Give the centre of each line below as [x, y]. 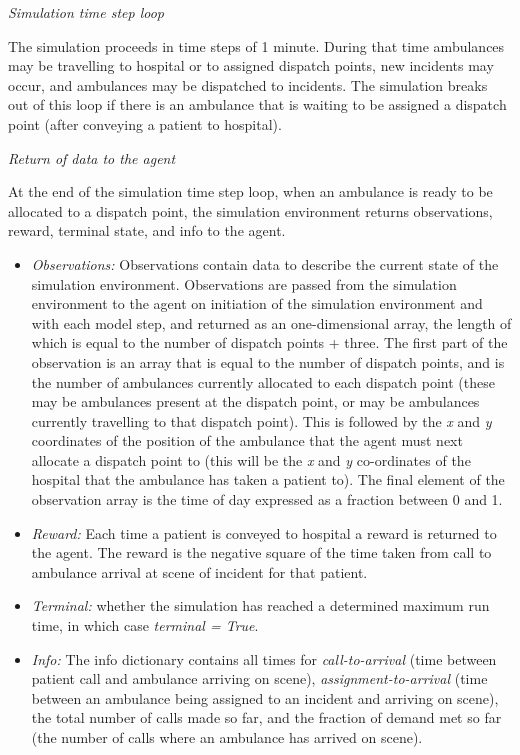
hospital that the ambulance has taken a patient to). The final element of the [268, 479]
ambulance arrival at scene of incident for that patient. [199, 571]
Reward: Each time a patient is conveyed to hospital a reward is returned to [264, 532]
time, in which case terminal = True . [145, 625]
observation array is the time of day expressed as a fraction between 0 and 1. [267, 499]
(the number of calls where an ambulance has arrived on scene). [227, 737]
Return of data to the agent [92, 157]
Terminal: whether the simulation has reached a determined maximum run [260, 605]
